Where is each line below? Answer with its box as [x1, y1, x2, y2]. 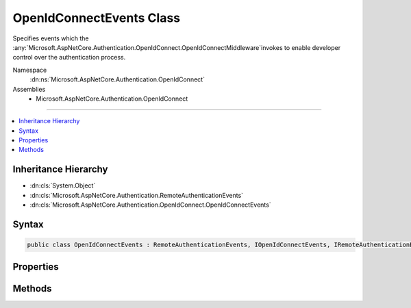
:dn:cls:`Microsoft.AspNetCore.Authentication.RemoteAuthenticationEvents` [29, 191, 243, 199]
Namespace [12, 66, 47, 74]
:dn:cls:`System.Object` [29, 181, 96, 190]
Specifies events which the [12, 34, 89, 42]
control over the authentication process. [12, 53, 126, 62]
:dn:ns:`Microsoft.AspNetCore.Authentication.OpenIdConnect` [29, 75, 206, 84]
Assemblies [12, 85, 46, 93]
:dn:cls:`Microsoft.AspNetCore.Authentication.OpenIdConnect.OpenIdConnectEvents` [29, 201, 271, 209]
